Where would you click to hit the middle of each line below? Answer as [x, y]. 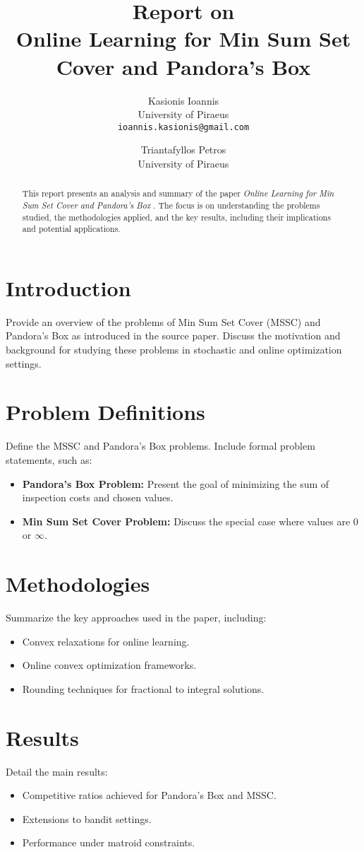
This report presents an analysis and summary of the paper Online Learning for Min [178, 193]
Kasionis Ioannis [183, 100]
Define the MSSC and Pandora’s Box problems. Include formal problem [160, 446]
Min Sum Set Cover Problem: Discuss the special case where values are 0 [190, 521]
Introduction [68, 287]
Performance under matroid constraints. [109, 842]
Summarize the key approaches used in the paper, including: [136, 618]
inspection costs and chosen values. [98, 497]
